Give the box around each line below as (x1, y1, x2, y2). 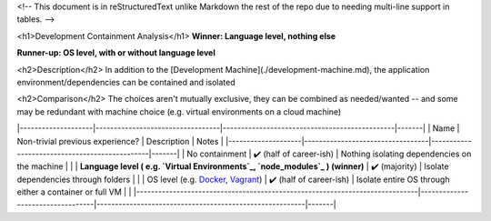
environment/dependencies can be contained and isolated (16, 76, 235, 87)
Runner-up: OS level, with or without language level (16, 47, 215, 58)
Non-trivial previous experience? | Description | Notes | (16, 136, 225, 146)
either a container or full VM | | (16, 186, 132, 197)
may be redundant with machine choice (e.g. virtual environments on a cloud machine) (16, 105, 342, 117)
